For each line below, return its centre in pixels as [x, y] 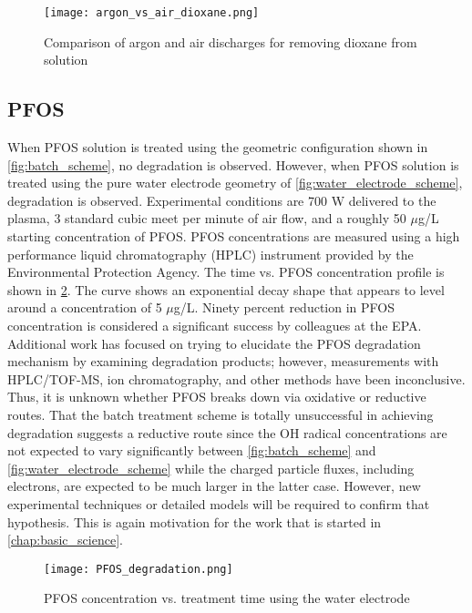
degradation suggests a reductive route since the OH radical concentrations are [227, 432]
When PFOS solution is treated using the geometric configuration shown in [218, 147]
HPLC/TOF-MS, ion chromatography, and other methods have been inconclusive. [236, 378]
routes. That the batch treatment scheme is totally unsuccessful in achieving [221, 414]
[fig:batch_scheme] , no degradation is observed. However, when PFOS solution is [233, 164]
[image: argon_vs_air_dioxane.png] [152, 13]
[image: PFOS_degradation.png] [139, 569]
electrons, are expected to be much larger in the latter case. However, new [214, 486]
